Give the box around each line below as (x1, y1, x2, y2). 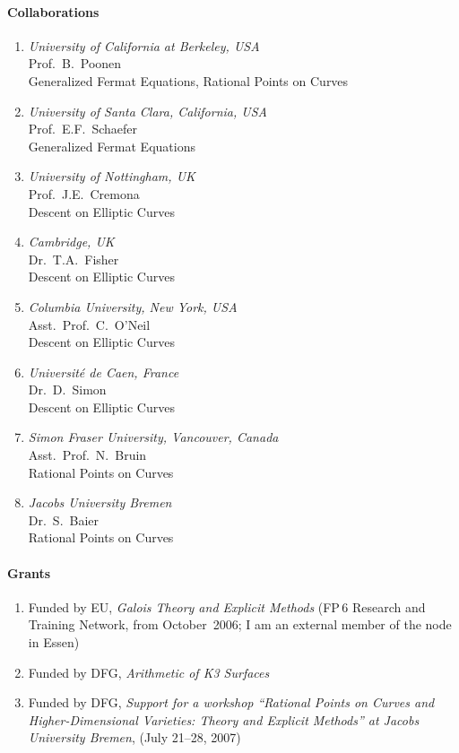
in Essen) (28, 633, 80, 652)
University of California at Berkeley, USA (28, 36, 260, 55)
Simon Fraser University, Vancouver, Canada (28, 428, 279, 446)
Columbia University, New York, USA (28, 297, 238, 316)
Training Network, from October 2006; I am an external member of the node (28, 615, 452, 634)
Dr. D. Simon (28, 380, 107, 399)
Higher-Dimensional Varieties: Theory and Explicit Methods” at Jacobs (28, 710, 420, 729)
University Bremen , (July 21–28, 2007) (28, 728, 241, 747)
